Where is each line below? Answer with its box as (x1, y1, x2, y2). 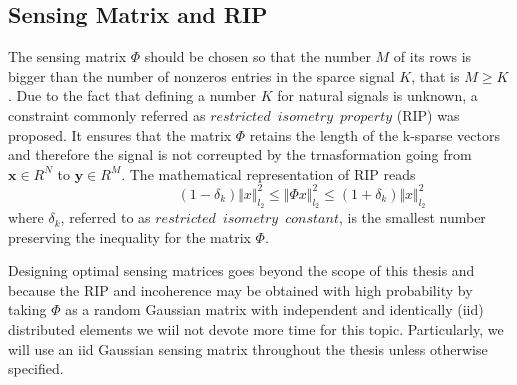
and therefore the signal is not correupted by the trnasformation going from (8, 144, 472, 165)
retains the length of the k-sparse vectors (249, 124, 500, 145)
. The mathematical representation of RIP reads (121, 163, 416, 184)
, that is (411, 65, 460, 86)
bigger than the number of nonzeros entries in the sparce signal (8, 65, 395, 86)
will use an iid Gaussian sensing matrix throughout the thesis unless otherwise (8, 338, 488, 359)
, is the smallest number (338, 207, 486, 228)
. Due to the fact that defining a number (8, 85, 256, 106)
